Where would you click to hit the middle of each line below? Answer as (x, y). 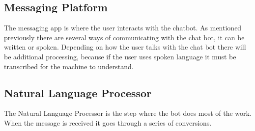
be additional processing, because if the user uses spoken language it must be (120, 56)
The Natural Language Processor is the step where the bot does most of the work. (128, 113)
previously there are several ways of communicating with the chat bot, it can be (124, 37)
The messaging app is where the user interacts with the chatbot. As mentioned (123, 28)
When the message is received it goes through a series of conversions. (108, 122)
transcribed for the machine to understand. (69, 66)
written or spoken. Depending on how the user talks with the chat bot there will (125, 47)
